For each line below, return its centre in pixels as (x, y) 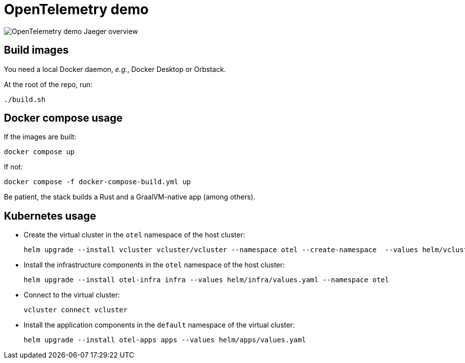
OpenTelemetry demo (76, 9)
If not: (14, 167)
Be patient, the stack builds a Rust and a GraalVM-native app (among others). (130, 197)
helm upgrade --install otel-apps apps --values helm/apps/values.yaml (165, 340)
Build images (36, 50)
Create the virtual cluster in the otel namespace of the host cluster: (134, 235)
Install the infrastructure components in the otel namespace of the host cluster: (154, 265)
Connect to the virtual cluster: (72, 295)
